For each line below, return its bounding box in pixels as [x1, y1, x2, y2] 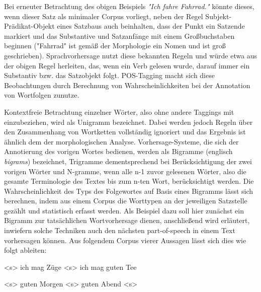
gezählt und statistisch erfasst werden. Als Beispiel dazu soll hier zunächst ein [4, 205, 244, 215]
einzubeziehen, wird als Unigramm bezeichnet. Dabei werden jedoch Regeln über [4, 116, 253, 127]
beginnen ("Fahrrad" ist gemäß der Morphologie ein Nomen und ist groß [4, 40, 226, 51]
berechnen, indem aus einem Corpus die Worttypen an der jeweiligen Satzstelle [4, 195, 247, 206]
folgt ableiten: [4, 245, 47, 255]
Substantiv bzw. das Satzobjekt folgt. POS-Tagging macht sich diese [4, 70, 215, 81]
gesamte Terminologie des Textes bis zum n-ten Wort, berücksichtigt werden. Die [4, 176, 254, 186]
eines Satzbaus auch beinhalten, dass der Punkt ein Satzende [57, 21, 245, 31]
